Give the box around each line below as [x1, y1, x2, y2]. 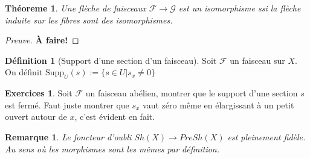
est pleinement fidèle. [227, 130, 306, 143]
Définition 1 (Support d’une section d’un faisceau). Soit [5, 54, 217, 66]
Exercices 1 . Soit [5, 87, 73, 99]
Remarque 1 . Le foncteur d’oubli [5, 130, 132, 143]
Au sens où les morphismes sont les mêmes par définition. [5, 142, 220, 155]
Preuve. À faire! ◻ [5, 34, 79, 46]
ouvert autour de [5, 110, 67, 123]
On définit [5, 66, 43, 78]
